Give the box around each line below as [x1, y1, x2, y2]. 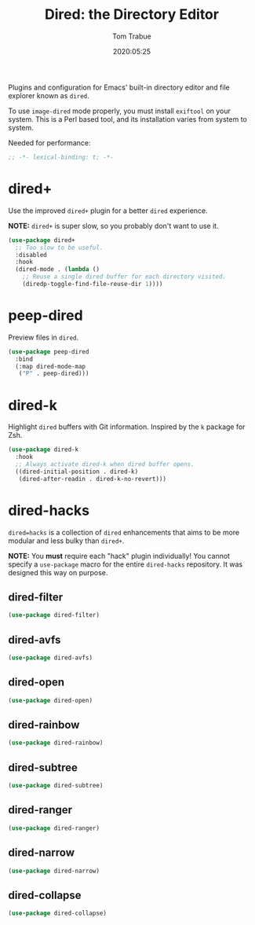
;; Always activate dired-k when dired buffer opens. [15, 461, 195, 468]
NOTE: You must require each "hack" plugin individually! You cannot [8, 551, 230, 560]
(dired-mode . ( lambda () [15, 266, 100, 273]
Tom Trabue [112, 31, 151, 41]
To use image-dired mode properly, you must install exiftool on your [8, 106, 231, 116]
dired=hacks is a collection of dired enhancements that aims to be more [8, 527, 240, 537]
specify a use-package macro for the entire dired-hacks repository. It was [8, 560, 243, 569]
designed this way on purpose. [8, 567, 108, 577]
